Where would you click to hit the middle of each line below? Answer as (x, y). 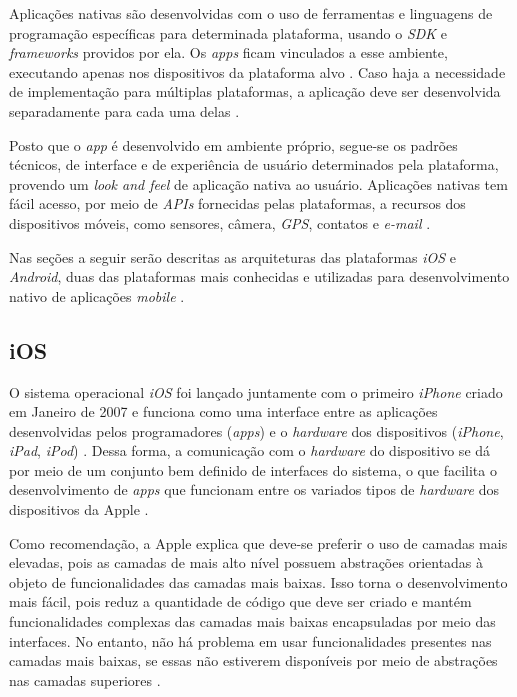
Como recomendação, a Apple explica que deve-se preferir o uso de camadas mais (258, 542)
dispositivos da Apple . (79, 509)
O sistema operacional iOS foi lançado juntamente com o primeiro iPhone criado (256, 391)
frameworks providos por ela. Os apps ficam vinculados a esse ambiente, (228, 52)
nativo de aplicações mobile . (97, 295)
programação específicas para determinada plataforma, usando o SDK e (228, 32)
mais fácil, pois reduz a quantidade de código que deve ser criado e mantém (240, 601)
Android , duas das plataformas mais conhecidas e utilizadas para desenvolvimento (259, 276)
